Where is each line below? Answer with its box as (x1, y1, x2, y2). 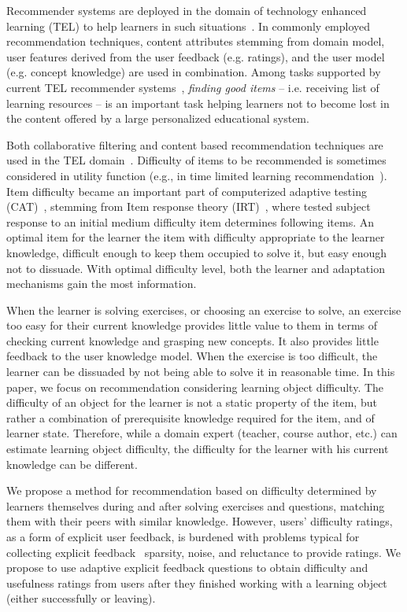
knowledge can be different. (6, 455, 138, 472)
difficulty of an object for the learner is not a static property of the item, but (6, 394, 377, 411)
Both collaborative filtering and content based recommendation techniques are (6, 136, 383, 153)
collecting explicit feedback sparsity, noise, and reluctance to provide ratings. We (6, 544, 401, 560)
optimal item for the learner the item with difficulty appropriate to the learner (6, 229, 385, 245)
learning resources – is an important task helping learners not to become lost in (6, 94, 390, 111)
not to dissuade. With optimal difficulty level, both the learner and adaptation (6, 260, 385, 276)
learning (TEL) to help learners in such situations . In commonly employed (6, 17, 371, 34)
